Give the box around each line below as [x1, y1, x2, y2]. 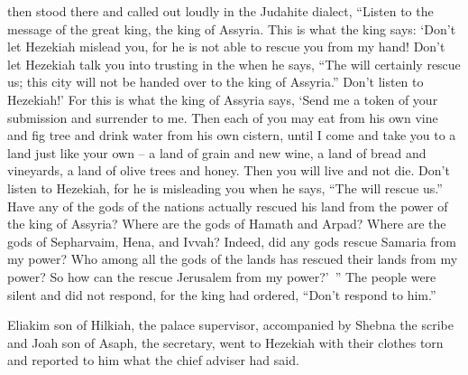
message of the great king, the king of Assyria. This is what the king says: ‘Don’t [7, 19, 456, 38]
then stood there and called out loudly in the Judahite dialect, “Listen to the [7, 2, 434, 20]
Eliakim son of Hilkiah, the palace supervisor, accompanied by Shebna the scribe [7, 315, 454, 334]
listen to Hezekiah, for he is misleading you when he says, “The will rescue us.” [7, 178, 443, 197]
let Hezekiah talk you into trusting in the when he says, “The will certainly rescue [7, 54, 461, 73]
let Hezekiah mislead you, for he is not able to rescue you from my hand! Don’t [7, 37, 445, 56]
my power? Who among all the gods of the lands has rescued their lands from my [7, 249, 458, 268]
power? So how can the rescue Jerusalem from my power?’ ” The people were [7, 267, 436, 286]
